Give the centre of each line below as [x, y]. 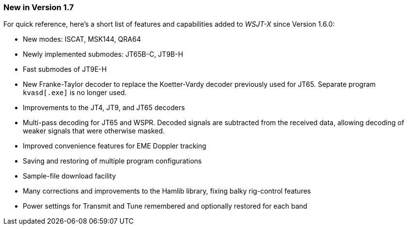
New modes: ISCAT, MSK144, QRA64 [82, 39]
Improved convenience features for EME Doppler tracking [115, 146]
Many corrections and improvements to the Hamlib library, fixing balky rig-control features [167, 191]
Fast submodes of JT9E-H [65, 69]
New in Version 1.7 [39, 7]
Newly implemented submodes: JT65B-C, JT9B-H [103, 54]
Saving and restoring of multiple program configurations [112, 161]
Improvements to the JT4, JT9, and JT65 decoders [104, 108]
